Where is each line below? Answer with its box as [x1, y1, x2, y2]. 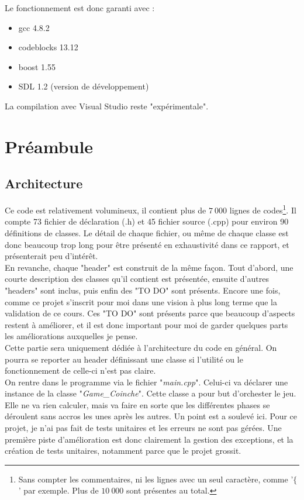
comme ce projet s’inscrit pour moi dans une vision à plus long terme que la [5, 295, 278, 308]
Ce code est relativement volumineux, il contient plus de [5, 204, 206, 216]
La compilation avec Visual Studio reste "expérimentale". [5, 99, 209, 112]
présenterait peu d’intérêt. [5, 250, 98, 262]
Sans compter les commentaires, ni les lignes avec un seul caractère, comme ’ [18, 473, 293, 485]
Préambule [5, 134, 94, 158]
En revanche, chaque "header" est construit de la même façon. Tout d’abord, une [5, 261, 293, 273]
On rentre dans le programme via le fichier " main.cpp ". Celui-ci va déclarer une [5, 375, 288, 388]
